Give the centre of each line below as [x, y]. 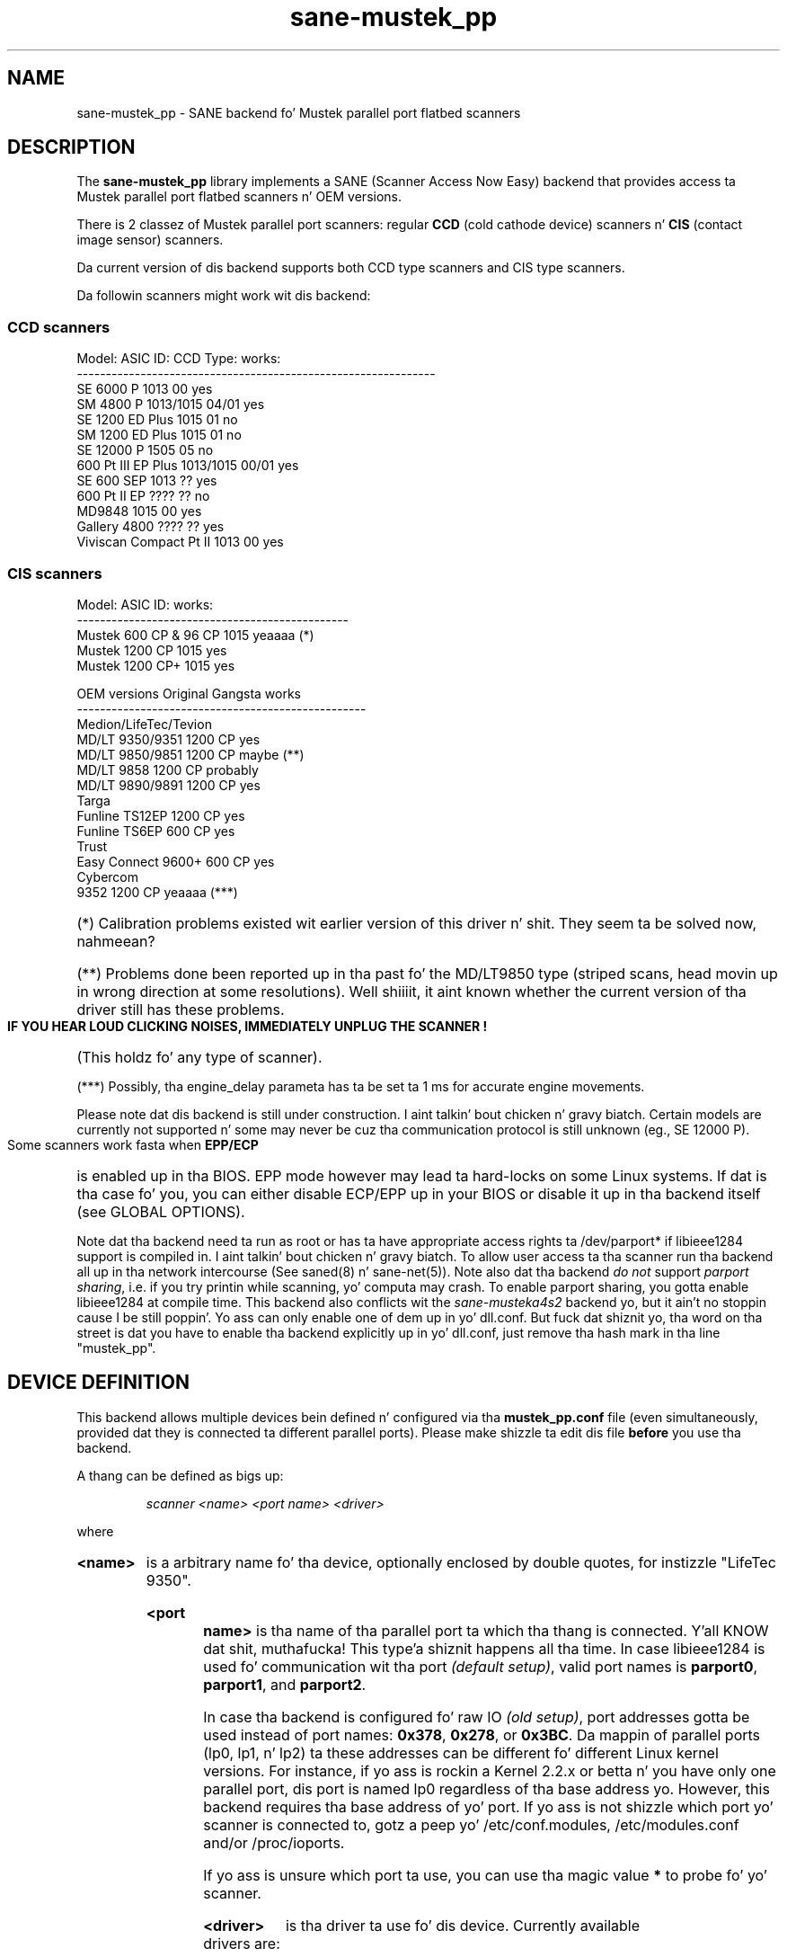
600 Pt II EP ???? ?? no [143, 496]
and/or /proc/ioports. [274, 1842]
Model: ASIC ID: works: [145, 604]
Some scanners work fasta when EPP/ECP [133, 1144]
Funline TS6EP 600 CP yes [156, 831]
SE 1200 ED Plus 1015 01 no [157, 420]
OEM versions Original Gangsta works [189, 693]
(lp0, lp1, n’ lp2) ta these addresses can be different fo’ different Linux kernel [461, 1752]
